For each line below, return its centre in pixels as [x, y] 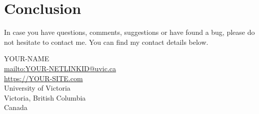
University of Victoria [37, 88]
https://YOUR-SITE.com [43, 78]
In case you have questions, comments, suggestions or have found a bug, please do [129, 32]
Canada [16, 107]
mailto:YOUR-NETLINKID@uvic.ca [60, 68]
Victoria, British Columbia [45, 97]
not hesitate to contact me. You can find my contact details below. [106, 42]
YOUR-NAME [27, 58]
